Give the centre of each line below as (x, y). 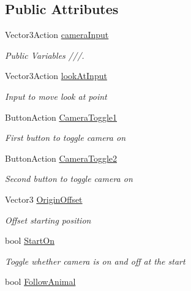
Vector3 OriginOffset (44, 199)
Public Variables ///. (45, 55)
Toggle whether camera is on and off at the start (95, 261)
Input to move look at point (56, 96)
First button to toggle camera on (65, 138)
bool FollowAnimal (40, 282)
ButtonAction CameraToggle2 (61, 158)
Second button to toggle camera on (69, 179)
